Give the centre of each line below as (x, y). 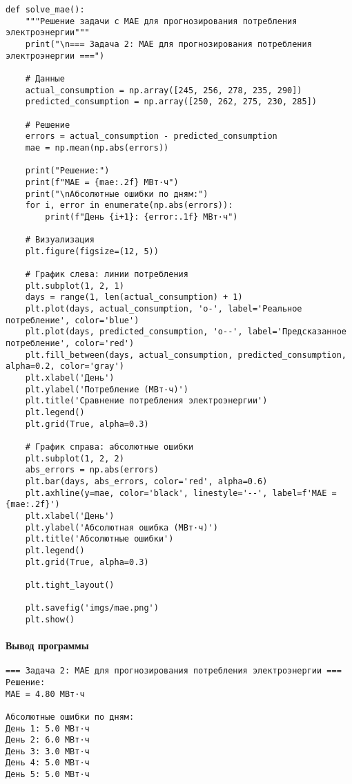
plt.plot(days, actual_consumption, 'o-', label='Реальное (164, 309)
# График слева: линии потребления (107, 275)
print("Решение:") (67, 171)
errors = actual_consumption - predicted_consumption (151, 136)
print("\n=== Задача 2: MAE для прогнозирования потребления (168, 44)
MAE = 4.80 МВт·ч (45, 694)
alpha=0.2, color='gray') (65, 366)
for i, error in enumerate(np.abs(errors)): (129, 205)
